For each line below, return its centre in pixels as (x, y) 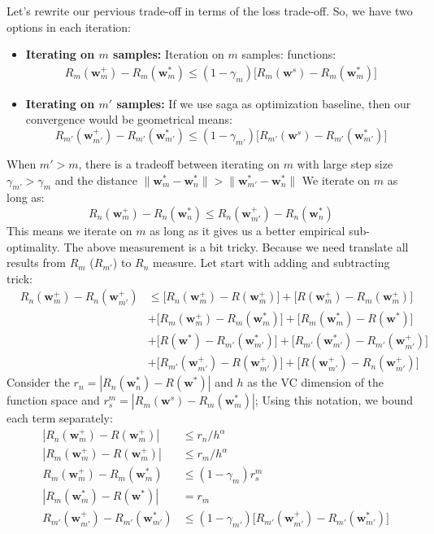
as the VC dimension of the (316, 382)
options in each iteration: (69, 26)
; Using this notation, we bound (334, 400)
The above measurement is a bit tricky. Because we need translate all (236, 246)
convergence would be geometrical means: (129, 119)
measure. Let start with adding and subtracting (271, 263)
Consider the (38, 382)
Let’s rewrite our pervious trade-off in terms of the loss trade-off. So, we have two (210, 11)
